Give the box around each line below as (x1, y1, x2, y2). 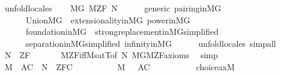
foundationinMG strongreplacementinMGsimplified (25, 25, 219, 38)
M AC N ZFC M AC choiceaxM (4, 60, 235, 73)
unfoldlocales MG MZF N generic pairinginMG (4, 2, 222, 14)
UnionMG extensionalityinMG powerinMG (25, 13, 190, 26)
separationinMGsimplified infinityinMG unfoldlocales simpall (25, 37, 276, 49)
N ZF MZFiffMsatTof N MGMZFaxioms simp (4, 49, 218, 61)
